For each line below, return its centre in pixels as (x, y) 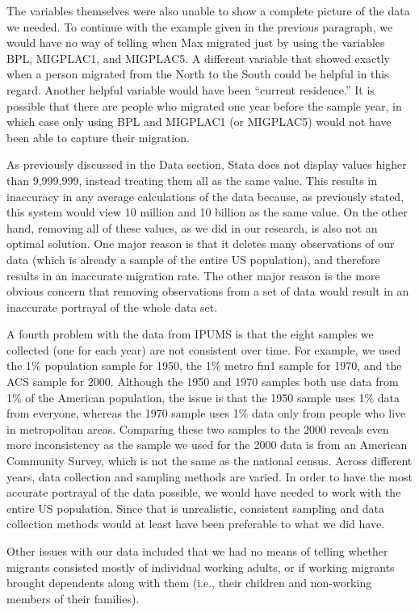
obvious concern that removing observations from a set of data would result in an (208, 291)
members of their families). (73, 598)
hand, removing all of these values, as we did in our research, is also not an (192, 227)
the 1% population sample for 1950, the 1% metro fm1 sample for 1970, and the (204, 365)
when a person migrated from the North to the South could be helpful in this (198, 74)
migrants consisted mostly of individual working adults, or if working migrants (201, 567)
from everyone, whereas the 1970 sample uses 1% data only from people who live (206, 413)
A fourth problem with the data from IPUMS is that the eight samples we (190, 334)
